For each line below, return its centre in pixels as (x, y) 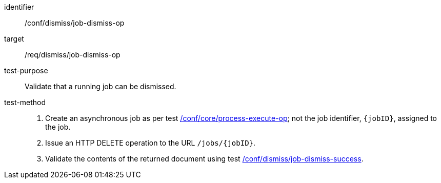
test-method (25, 102)
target (14, 39)
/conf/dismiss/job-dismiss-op (75, 23)
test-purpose (26, 70)
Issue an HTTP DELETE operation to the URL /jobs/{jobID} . (151, 143)
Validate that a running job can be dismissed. (101, 86)
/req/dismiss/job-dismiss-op (73, 55)
